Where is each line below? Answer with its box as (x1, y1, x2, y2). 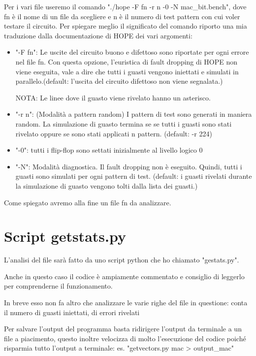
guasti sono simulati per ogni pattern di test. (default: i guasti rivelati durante (15, 171, 252, 181)
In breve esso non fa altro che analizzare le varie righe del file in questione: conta (4, 297, 248, 307)
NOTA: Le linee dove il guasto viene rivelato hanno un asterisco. (15, 92, 211, 102)
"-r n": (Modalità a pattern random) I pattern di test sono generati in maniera (15, 109, 252, 119)
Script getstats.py (4, 226, 126, 246)
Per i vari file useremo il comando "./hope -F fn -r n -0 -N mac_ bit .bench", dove (4, 1, 247, 11)
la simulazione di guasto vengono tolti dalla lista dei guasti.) (15, 180, 198, 191)
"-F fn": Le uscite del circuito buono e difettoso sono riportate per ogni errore (15, 47, 249, 57)
